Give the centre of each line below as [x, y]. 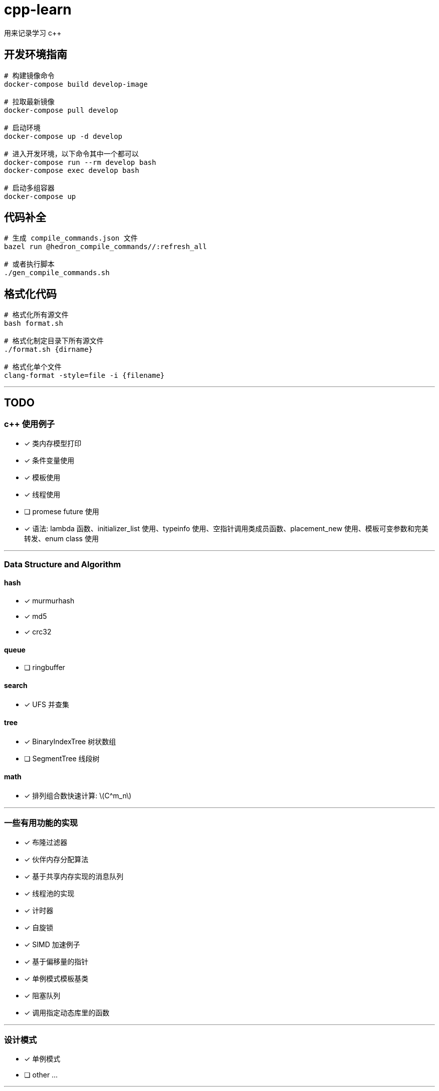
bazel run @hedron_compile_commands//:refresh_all [105, 247]
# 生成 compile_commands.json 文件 [71, 238]
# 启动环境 [22, 128]
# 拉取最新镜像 [29, 101]
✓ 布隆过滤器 [46, 842]
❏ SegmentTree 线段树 [62, 758]
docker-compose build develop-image [76, 84]
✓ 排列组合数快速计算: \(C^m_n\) [78, 795]
